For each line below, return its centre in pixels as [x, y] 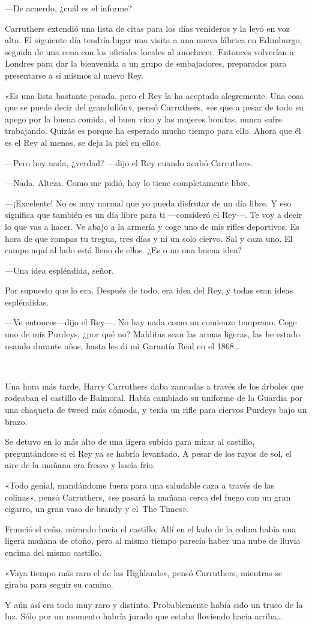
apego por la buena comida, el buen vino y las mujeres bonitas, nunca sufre [144, 119]
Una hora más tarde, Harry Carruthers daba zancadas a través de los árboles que [154, 386]
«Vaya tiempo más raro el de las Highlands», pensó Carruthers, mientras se [143, 572]
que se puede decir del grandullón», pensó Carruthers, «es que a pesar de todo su [154, 107]
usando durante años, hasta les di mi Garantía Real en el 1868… [122, 345]
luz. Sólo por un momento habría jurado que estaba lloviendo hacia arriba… [144, 616]
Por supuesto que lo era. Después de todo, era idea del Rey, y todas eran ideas [149, 290]
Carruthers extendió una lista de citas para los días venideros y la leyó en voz [148, 28]
